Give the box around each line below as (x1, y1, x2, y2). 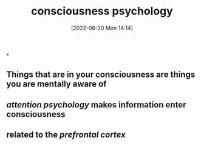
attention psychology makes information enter (6, 99, 186, 110)
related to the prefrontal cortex (6, 130, 126, 140)
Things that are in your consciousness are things (6, 70, 196, 80)
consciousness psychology (31, 4, 173, 18)
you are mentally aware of (6, 79, 107, 89)
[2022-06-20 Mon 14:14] (70, 24, 134, 32)
